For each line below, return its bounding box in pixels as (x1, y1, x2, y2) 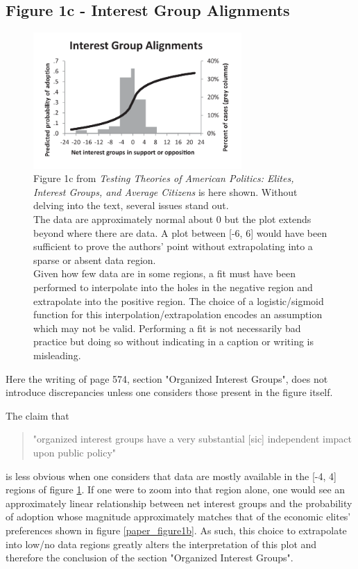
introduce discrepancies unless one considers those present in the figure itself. (6, 385, 333, 399)
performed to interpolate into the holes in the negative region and (33, 280, 313, 294)
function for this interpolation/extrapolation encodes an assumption (33, 307, 323, 322)
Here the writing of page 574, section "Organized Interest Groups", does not (6, 371, 328, 386)
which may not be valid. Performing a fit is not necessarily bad (33, 320, 301, 335)
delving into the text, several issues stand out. (33, 198, 229, 213)
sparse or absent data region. (33, 252, 156, 267)
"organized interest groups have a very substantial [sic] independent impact (33, 431, 352, 446)
